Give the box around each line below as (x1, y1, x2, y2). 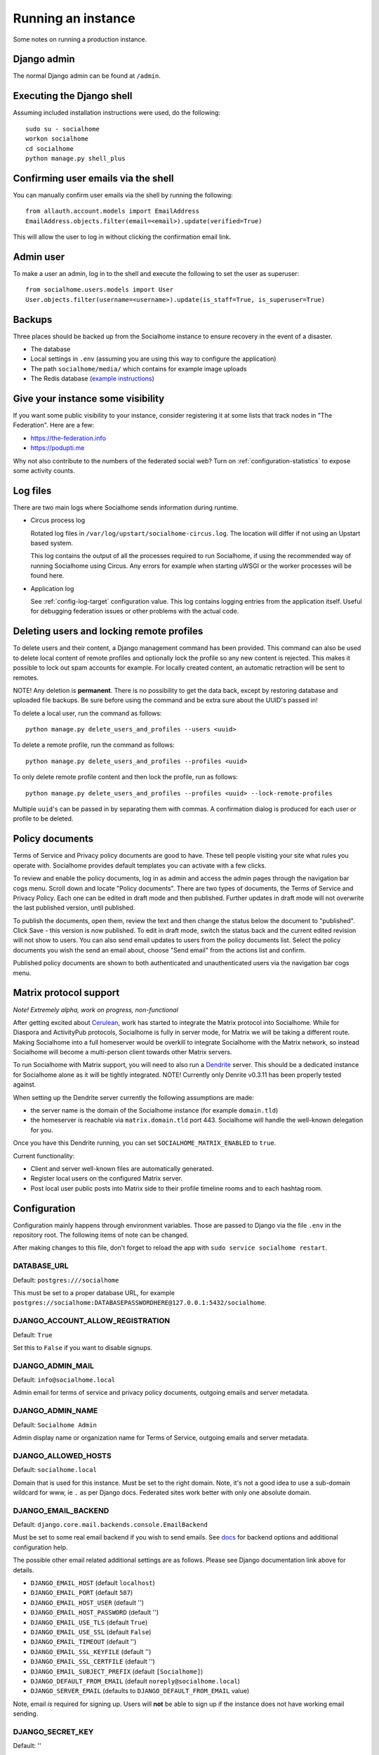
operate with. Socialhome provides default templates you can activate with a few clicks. (13, 861, 267, 870)
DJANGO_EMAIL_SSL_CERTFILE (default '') (30, 1657, 156, 1666)
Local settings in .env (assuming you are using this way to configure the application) (30, 355, 277, 363)
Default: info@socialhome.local (13, 1376, 116, 1384)
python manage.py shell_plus (25, 154, 126, 162)
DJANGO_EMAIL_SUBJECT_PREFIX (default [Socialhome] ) (30, 1667, 204, 1676)
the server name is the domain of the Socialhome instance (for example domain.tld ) (30, 1106, 279, 1115)
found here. (30, 571, 65, 580)
